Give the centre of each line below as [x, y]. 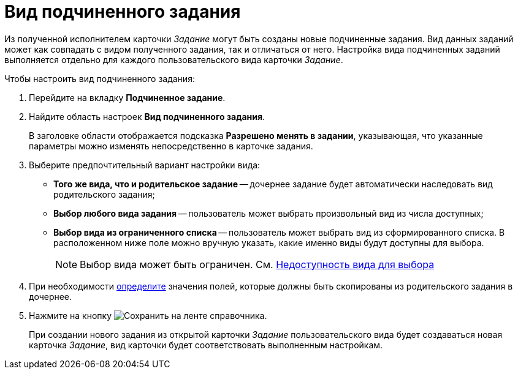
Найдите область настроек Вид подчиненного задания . [147, 116]
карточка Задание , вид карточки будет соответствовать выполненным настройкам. [206, 345]
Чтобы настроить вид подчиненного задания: [100, 78]
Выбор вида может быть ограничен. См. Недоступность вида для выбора [257, 264]
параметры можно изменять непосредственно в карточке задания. [171, 146]
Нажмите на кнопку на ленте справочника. [148, 315]
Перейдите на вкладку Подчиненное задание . [127, 97]
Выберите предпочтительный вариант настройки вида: [145, 165]
